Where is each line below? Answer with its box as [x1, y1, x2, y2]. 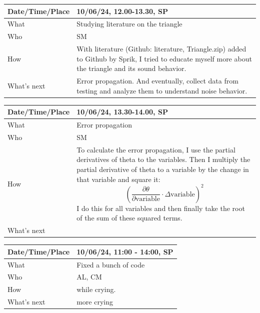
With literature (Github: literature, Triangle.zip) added [76, 43, 246, 54]
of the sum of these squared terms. [76, 212, 182, 223]
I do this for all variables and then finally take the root [76, 202, 245, 213]
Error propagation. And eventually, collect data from [76, 75, 238, 86]
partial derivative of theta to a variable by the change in [76, 163, 249, 174]
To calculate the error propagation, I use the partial [76, 144, 235, 154]
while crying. [76, 284, 116, 294]
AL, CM [76, 271, 102, 282]
